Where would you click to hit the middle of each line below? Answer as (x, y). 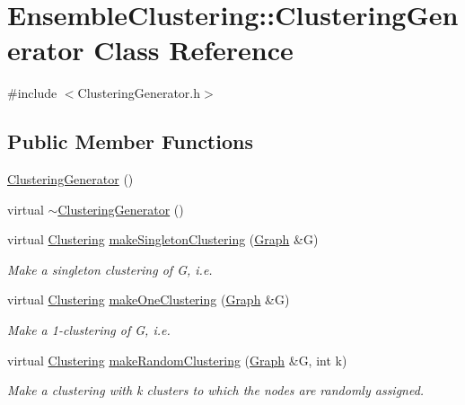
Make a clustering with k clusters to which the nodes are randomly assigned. (216, 390)
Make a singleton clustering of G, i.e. (110, 269)
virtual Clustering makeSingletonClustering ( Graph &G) (163, 239)
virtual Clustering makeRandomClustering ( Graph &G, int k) (177, 360)
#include (32, 93)
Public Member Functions (130, 141)
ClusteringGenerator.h (139, 93)
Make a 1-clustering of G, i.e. (89, 330)
